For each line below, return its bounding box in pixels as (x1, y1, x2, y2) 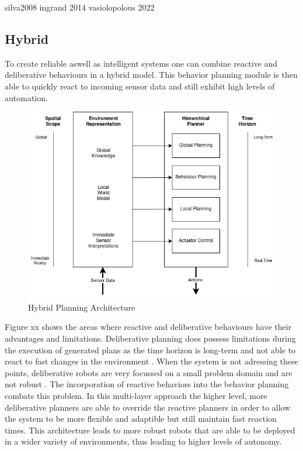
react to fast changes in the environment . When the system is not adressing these (5, 355, 298, 367)
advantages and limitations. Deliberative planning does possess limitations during (5, 332, 296, 344)
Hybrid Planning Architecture (28, 301, 135, 313)
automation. (5, 91, 48, 104)
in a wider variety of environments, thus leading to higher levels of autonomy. (5, 435, 282, 447)
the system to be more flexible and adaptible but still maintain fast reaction (5, 412, 277, 425)
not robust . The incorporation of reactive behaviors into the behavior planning (5, 378, 289, 390)
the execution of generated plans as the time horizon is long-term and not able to (5, 343, 296, 356)
